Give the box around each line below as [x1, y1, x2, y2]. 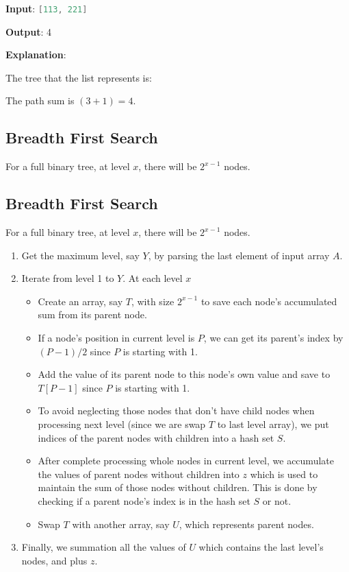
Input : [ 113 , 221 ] [5, 1, 88, 15]
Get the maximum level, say [21, 248, 140, 262]
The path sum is [5, 93, 75, 108]
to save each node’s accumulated [201, 294, 337, 308]
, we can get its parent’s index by [203, 331, 344, 344]
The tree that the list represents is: [5, 70, 152, 84]
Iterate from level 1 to [21, 271, 114, 285]
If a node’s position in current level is [38, 331, 195, 344]
